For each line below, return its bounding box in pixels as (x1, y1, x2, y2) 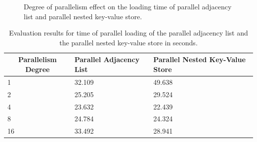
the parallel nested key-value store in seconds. (59, 37, 198, 47)
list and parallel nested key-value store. (24, 11, 142, 21)
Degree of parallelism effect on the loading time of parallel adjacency (24, 1, 232, 11)
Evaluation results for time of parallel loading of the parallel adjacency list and (9, 28, 248, 38)
